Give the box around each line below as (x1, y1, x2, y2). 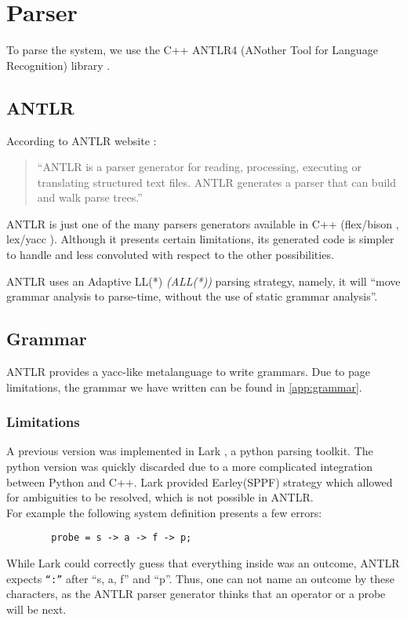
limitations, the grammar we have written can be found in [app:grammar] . (6, 378, 362, 395)
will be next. (6, 600, 67, 617)
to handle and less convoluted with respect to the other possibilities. (6, 246, 334, 263)
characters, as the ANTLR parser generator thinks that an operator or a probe (6, 585, 386, 602)
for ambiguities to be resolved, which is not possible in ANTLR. (6, 489, 314, 505)
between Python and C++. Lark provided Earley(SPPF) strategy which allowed (6, 473, 393, 490)
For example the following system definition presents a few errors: (6, 504, 322, 520)
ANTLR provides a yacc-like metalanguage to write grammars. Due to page (6, 363, 371, 380)
